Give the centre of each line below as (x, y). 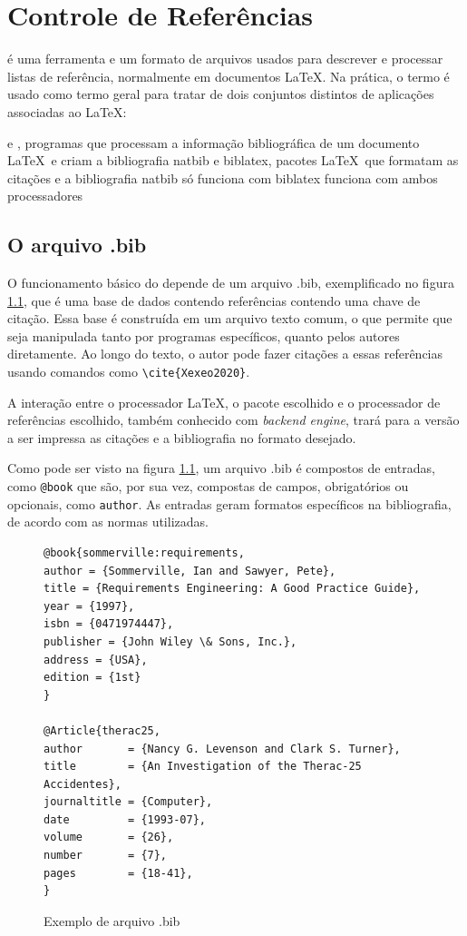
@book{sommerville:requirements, (144, 552)
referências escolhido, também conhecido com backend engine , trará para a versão (233, 420)
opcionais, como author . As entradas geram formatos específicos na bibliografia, (229, 503)
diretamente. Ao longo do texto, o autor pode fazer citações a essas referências (225, 354)
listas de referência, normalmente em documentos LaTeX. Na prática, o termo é (229, 76)
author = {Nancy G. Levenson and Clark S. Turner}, (222, 749)
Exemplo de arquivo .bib (112, 920)
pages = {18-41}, (118, 873)
